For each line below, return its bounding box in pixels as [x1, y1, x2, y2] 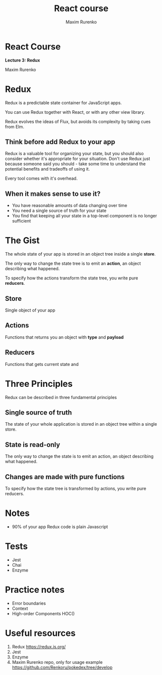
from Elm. [5, 123, 24, 129]
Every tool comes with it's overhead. [5, 175, 78, 181]
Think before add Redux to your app [5, 138, 115, 146]
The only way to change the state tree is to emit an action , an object [5, 260, 141, 266]
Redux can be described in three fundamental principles [5, 394, 117, 400]
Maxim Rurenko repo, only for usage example [12, 659, 103, 665]
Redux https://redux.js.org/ [12, 643, 66, 649]
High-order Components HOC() [12, 610, 75, 616]
